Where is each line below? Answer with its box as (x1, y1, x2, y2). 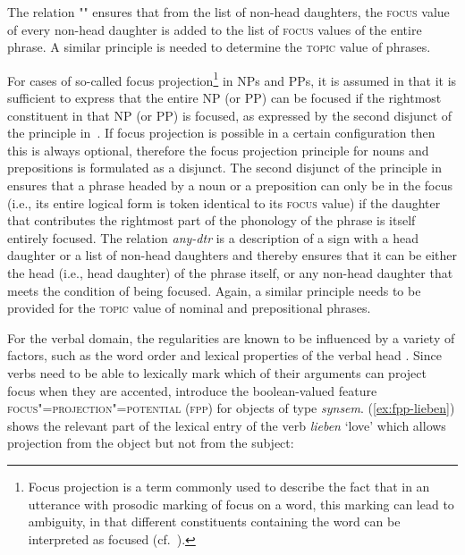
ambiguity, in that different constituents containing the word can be (28, 512, 401, 531)
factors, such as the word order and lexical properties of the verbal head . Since (7, 346, 442, 365)
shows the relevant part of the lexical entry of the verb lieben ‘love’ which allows (7, 416, 446, 434)
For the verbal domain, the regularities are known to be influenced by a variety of (7, 328, 455, 347)
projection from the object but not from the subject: (7, 433, 294, 452)
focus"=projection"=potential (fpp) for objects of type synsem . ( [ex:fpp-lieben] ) (7, 399, 455, 417)
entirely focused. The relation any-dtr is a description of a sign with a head (7, 228, 418, 247)
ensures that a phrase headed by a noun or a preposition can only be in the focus (7, 176, 452, 194)
